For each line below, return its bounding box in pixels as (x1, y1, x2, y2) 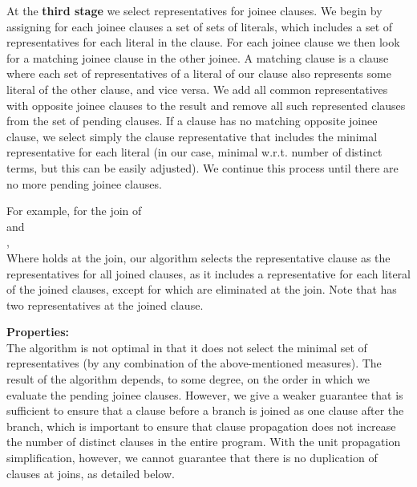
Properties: (6, 323, 70, 340)
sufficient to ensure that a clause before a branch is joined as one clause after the (6, 402, 404, 419)
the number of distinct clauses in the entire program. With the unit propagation (6, 433, 401, 450)
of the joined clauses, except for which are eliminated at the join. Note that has (6, 281, 397, 298)
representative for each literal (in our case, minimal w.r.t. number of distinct (6, 144, 383, 160)
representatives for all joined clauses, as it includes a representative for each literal (6, 265, 411, 282)
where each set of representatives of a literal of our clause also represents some (6, 65, 391, 82)
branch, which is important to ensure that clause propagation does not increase (6, 417, 396, 434)
